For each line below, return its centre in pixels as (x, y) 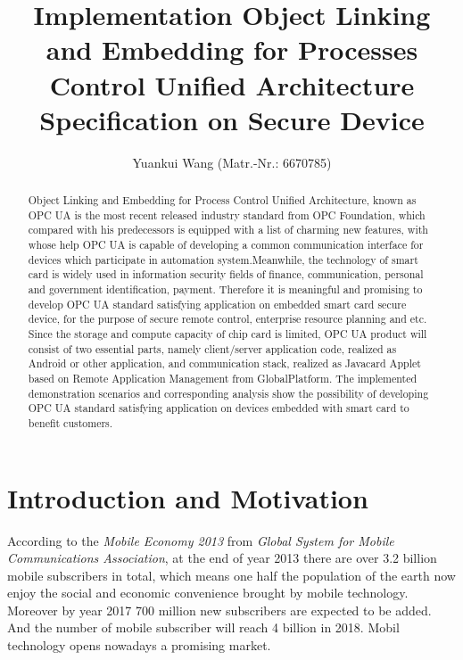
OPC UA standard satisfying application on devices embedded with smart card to (219, 408)
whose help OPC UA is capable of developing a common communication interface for (226, 245)
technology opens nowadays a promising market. (139, 645)
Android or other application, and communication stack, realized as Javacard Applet (224, 363)
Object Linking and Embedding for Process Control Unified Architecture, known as (222, 200)
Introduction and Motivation (188, 497)
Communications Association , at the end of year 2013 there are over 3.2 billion (222, 558)
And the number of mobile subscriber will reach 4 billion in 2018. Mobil (203, 627)
